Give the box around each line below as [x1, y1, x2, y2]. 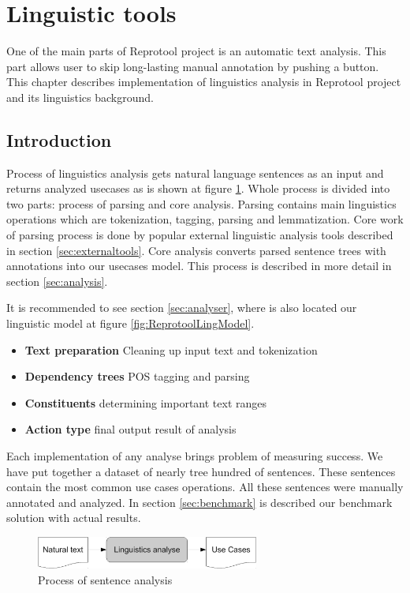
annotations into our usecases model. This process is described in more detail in [6, 257, 392, 274]
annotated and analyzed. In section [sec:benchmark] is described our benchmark [6, 494, 393, 510]
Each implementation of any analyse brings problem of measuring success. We [6, 448, 383, 464]
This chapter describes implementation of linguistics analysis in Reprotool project [6, 73, 401, 90]
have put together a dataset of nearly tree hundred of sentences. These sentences [6, 463, 396, 479]
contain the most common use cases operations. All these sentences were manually [6, 479, 404, 495]
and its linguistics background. [6, 88, 154, 105]
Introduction [6, 127, 112, 152]
